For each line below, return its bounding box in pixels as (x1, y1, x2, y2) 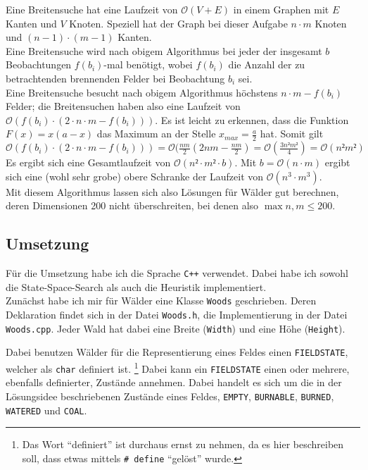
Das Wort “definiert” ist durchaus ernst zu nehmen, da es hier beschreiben (22, 437, 344, 452)
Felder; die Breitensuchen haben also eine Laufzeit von (6, 99, 241, 113)
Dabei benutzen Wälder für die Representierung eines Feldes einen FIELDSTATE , (6, 345, 348, 359)
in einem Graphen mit (233, 2, 329, 16)
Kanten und (6, 16, 57, 30)
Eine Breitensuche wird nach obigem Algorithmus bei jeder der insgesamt (6, 43, 322, 58)
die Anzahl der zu (228, 57, 305, 72)
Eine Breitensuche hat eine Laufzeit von (6, 2, 178, 16)
